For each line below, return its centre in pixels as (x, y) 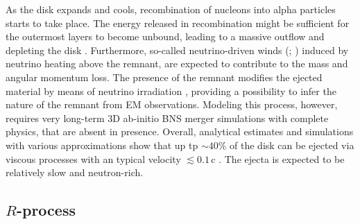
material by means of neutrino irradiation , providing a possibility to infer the (171, 91)
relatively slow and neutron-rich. (75, 172)
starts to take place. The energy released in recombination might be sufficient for (178, 23)
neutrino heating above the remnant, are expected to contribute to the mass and (177, 63)
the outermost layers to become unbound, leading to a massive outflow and (165, 36)
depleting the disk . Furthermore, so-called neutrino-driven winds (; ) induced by (177, 50)
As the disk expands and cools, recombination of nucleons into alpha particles (171, 9)
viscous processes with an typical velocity (93, 158)
